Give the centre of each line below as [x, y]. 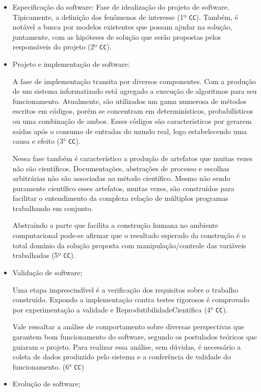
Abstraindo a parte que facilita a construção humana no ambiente [115, 225]
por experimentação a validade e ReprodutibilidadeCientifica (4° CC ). [120, 309]
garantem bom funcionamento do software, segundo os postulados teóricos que [135, 336]
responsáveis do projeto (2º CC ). [62, 47]
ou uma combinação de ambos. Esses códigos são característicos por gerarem [132, 121]
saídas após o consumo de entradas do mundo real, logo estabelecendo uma [130, 131]
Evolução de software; [46, 384]
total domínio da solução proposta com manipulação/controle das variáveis [129, 245]
